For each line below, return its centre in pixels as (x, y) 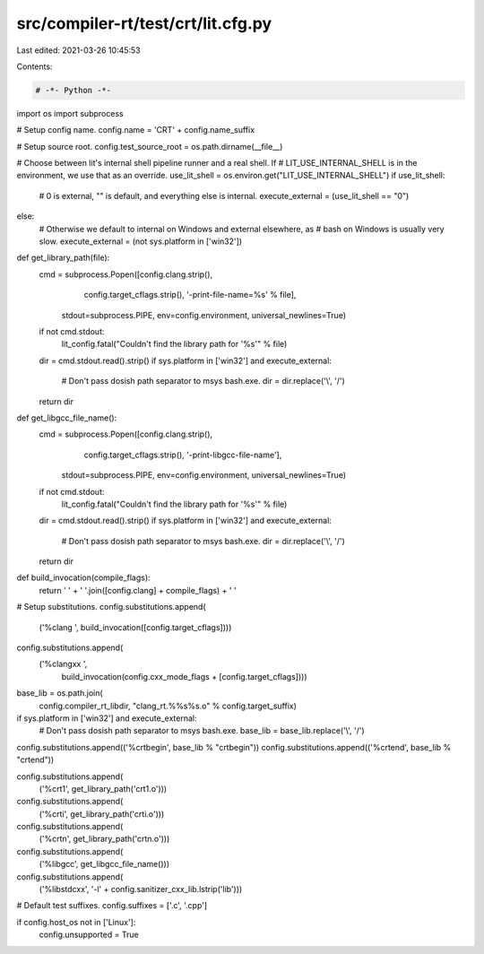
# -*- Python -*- (73, 90)
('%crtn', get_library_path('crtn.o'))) (104, 839)
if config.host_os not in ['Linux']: (76, 922)
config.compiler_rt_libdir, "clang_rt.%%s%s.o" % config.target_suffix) (168, 706)
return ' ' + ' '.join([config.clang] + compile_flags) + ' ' (138, 590)
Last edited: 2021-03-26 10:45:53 (78, 50)
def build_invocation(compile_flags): (84, 577)
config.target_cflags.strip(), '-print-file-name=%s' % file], (190, 295)
